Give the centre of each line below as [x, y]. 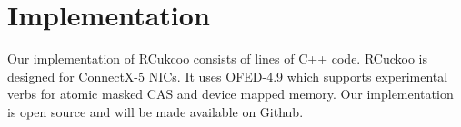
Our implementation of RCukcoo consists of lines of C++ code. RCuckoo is [217, 59]
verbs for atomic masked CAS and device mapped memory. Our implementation [230, 94]
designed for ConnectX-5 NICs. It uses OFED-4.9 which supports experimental [228, 76]
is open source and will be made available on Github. [155, 111]
